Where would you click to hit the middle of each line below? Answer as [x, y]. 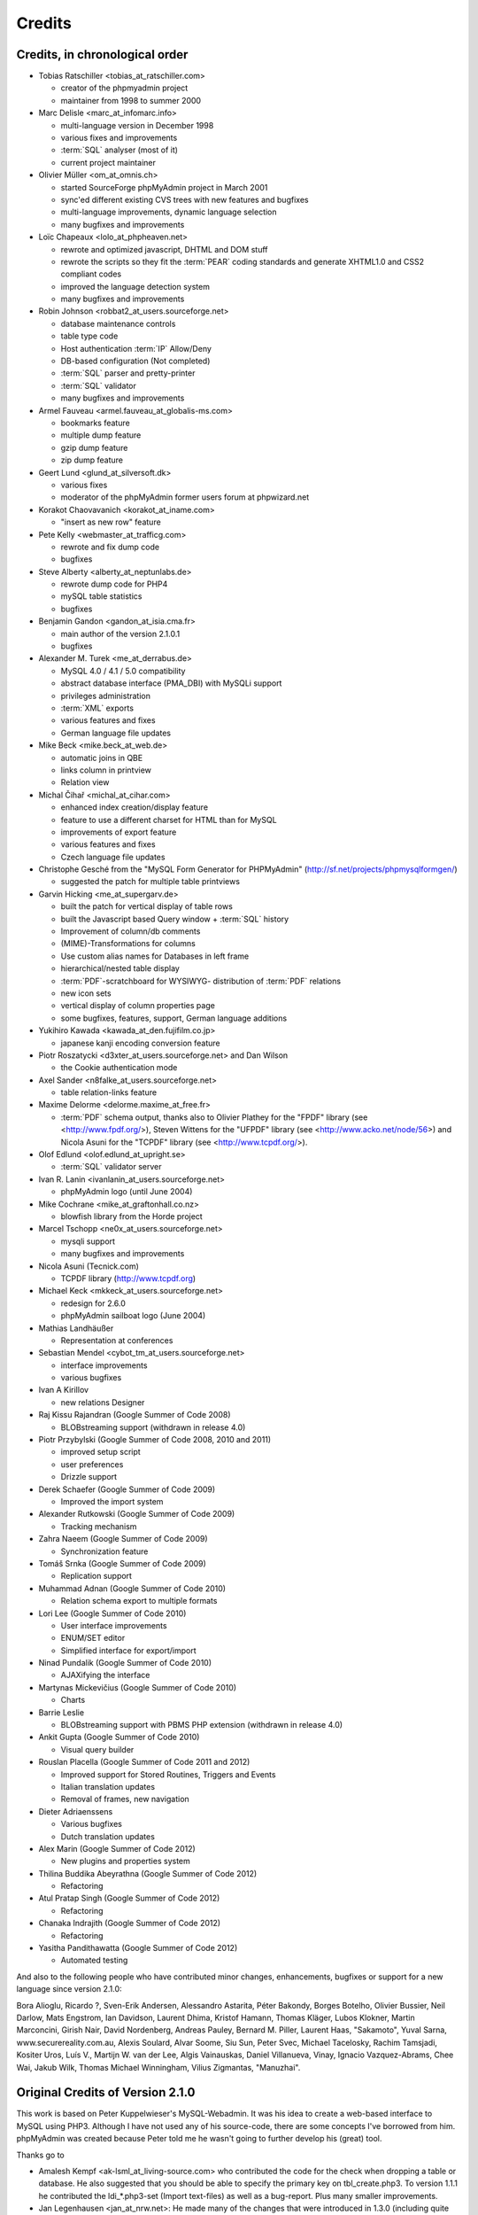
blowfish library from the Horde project [131, 1216]
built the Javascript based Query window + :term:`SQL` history [175, 919]
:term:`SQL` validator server [111, 1167]
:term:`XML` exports [97, 708]
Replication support [96, 1576]
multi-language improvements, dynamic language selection [169, 212]
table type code [89, 336]
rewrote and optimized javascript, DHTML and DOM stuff [164, 249]
